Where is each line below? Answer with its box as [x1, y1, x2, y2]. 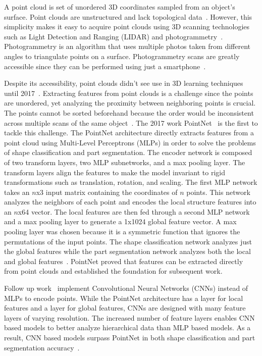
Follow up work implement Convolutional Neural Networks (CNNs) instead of [4, 283, 248, 293]
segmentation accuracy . [4, 342, 80, 352]
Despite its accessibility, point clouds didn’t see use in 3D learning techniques [4, 78, 243, 88]
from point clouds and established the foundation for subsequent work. [4, 266, 223, 276]
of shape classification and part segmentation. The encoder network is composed [4, 147, 252, 158]
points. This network [186, 186, 250, 197]
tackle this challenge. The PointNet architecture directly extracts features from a [4, 127, 254, 138]
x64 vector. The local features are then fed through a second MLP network [18, 206, 250, 217]
